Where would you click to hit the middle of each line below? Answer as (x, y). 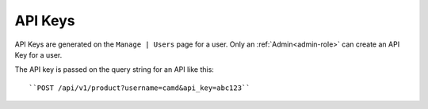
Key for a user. (38, 54)
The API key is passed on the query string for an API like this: (114, 70)
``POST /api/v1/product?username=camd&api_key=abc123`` (139, 88)
